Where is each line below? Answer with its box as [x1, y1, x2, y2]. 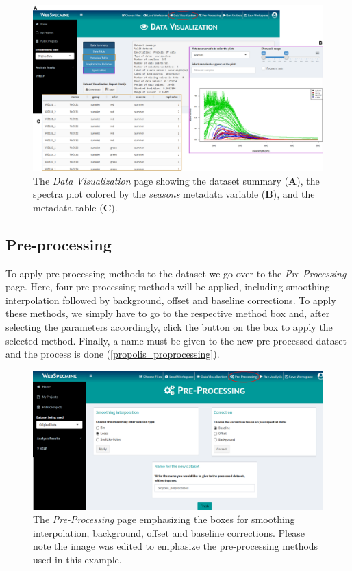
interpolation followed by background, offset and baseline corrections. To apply [5, 292, 336, 307]
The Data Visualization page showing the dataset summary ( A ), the [33, 173, 320, 187]
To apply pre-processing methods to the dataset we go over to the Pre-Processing [5, 266, 347, 280]
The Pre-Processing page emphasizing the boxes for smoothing [33, 512, 295, 526]
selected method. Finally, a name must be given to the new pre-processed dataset [5, 333, 347, 347]
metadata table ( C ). [33, 200, 118, 214]
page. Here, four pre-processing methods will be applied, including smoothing [5, 279, 330, 294]
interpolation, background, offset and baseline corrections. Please [33, 525, 305, 539]
